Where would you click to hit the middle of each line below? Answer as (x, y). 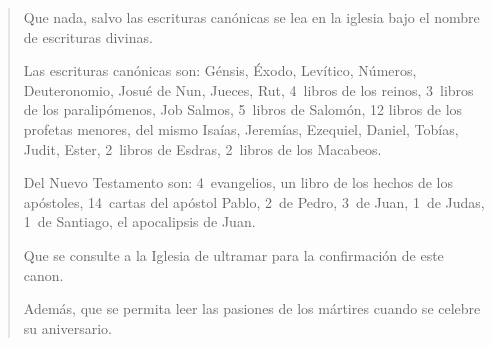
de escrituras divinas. (88, 36)
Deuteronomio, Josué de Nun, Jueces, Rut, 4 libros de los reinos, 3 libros (248, 89)
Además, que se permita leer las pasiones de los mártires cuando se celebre (252, 308)
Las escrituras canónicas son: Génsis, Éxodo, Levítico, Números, (220, 70)
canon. (43, 274)
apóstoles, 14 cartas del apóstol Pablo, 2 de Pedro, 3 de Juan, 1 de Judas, (254, 201)
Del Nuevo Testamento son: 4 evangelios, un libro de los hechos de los (238, 182)
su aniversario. (67, 327)
